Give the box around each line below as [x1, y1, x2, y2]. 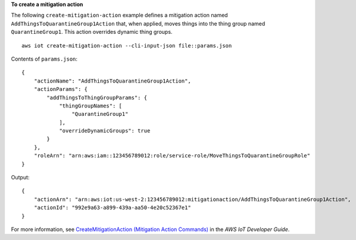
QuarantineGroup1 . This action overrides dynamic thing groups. [11, 29, 173, 36]
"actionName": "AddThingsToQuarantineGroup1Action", [33, 77, 192, 84]
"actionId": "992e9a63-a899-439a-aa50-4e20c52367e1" [33, 204, 192, 211]
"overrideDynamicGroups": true [59, 128, 151, 134]
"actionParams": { [33, 86, 88, 93]
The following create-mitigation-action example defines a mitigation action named [11, 12, 229, 19]
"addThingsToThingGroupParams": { [46, 94, 148, 101]
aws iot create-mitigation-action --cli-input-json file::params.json [21, 42, 232, 49]
